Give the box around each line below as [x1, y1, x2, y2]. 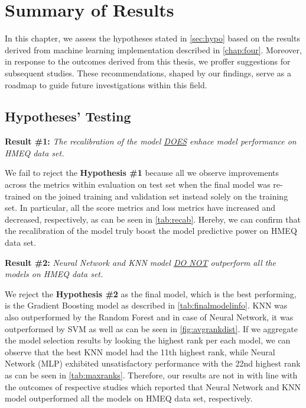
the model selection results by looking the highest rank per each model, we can [5, 334, 291, 346]
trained [5, 189, 31, 202]
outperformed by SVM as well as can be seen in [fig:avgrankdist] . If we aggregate [5, 322, 298, 335]
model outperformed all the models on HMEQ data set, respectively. [5, 392, 253, 404]
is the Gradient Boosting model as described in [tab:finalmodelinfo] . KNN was [5, 299, 288, 311]
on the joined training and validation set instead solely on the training [33, 189, 288, 202]
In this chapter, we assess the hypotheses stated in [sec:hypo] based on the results [5, 32, 300, 44]
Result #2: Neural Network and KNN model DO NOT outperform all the [5, 256, 276, 268]
